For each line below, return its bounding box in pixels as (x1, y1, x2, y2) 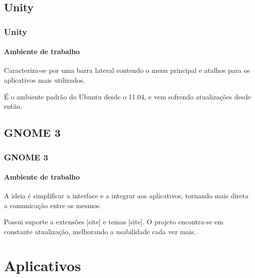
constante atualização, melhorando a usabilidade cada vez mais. (4, 226, 196, 236)
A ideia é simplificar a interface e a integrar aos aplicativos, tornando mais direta (4, 190, 249, 201)
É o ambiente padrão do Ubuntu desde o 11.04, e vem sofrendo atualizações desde (4, 91, 251, 101)
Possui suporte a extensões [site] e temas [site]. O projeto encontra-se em (4, 216, 223, 227)
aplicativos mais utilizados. (4, 75, 85, 85)
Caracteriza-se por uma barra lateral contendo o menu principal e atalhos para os (4, 65, 250, 75)
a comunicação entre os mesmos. (4, 200, 101, 210)
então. (4, 101, 22, 111)
